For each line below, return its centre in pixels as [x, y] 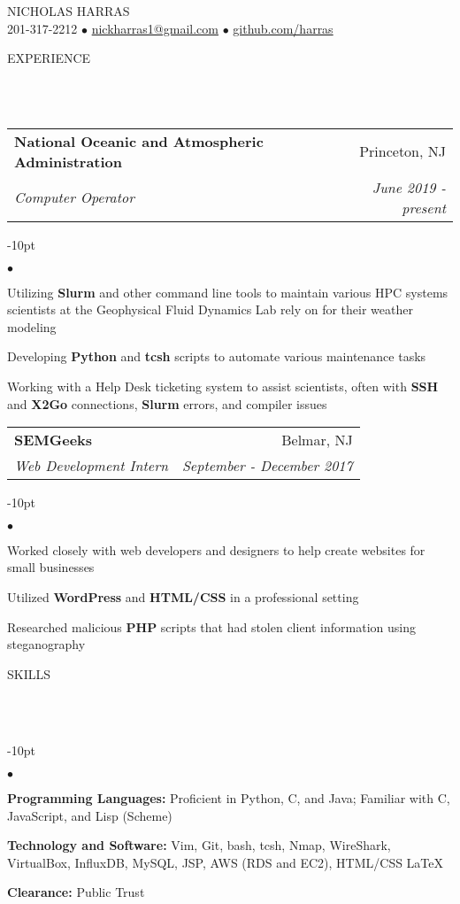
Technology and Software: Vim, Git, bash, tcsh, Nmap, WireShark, [199, 845]
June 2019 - [409, 187]
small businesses [51, 567]
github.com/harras [283, 28]
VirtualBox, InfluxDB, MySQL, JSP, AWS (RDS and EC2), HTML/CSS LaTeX [226, 862]
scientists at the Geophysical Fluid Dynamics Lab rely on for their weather [210, 309]
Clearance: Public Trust [76, 892]
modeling [32, 326]
